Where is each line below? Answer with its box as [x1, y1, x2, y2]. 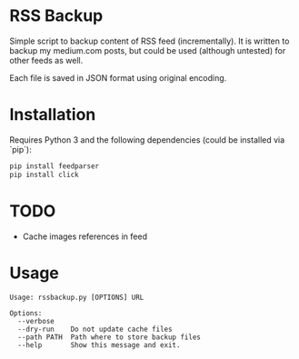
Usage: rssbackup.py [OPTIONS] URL [9, 293, 145, 302]
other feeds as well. [9, 55, 84, 65]
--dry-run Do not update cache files [17, 324, 173, 334]
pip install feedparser [9, 161, 100, 171]
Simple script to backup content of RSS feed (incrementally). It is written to [9, 35, 290, 46]
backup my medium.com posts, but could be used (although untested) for [9, 45, 286, 55]
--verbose [17, 316, 55, 325]
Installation [9, 105, 96, 125]
